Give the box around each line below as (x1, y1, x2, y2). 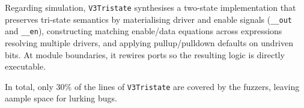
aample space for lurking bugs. (5, 92, 117, 104)
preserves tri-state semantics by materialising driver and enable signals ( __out (5, 13, 292, 25)
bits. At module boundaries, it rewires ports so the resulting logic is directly (5, 48, 285, 61)
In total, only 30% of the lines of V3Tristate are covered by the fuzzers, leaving (5, 80, 300, 92)
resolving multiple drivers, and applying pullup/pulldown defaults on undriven (5, 36, 294, 49)
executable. (5, 60, 46, 73)
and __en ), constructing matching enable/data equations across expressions (5, 25, 282, 37)
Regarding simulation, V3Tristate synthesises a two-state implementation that (5, 1, 296, 13)
